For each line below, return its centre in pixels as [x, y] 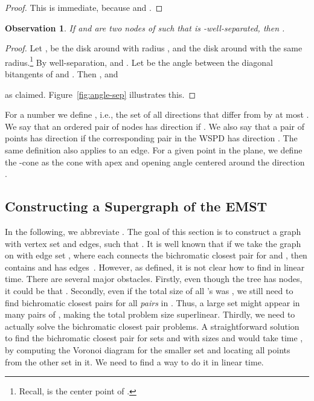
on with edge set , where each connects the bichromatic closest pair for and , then [156, 255]
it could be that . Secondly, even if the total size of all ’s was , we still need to [149, 290]
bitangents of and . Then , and [62, 74]
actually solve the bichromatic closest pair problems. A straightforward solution [152, 326]
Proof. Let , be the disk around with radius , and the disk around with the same [154, 48]
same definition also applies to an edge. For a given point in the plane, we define [154, 150]
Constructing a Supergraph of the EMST [136, 206]
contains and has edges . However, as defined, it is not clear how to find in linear [155, 267]
